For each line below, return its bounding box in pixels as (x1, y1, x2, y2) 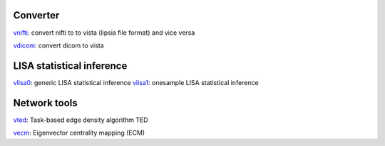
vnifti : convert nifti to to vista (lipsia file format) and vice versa (13, 28, 195, 37)
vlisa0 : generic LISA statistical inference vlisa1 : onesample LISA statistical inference (13, 78, 260, 86)
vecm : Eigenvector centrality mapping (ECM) (13, 128, 145, 137)
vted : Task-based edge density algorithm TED (13, 116, 149, 124)
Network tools (13, 96, 78, 109)
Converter (13, 9, 60, 21)
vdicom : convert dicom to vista (13, 41, 104, 50)
